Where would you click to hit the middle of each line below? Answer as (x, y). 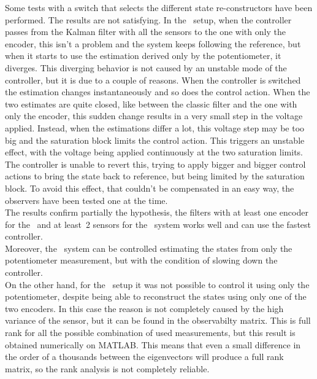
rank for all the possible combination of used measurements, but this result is (150, 333)
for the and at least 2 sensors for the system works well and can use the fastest (158, 224)
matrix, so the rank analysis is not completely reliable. (107, 368)
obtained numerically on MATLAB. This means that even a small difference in (153, 344)
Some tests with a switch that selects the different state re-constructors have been (159, 7)
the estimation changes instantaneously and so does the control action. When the (158, 92)
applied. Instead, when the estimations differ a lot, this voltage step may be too (155, 127)
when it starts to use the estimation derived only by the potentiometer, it (143, 56)
